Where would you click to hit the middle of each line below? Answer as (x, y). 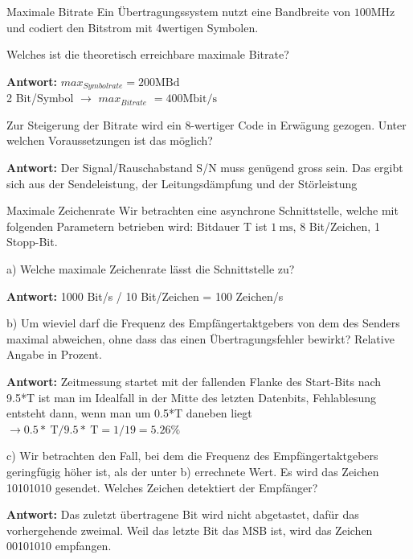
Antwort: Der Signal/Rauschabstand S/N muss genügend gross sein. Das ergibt (205, 168)
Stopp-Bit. (32, 242)
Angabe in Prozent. (54, 354)
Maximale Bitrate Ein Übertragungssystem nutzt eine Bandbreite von (178, 11)
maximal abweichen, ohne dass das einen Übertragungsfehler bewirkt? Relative (200, 338)
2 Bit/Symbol (40, 98)
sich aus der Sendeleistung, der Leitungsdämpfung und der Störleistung (182, 183)
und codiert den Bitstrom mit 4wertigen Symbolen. (133, 27)
